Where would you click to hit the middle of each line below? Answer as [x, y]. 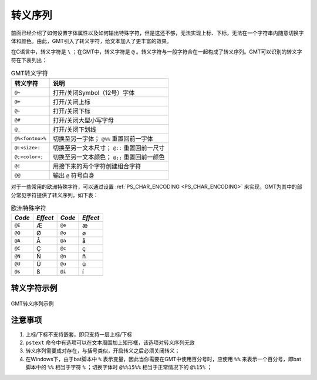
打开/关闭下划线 [75, 129]
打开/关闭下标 [72, 111]
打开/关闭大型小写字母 [84, 121]
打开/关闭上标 [72, 102]
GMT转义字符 [29, 74]
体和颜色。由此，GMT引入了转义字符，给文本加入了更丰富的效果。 [92, 41]
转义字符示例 [34, 288]
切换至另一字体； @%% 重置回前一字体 [103, 139]
